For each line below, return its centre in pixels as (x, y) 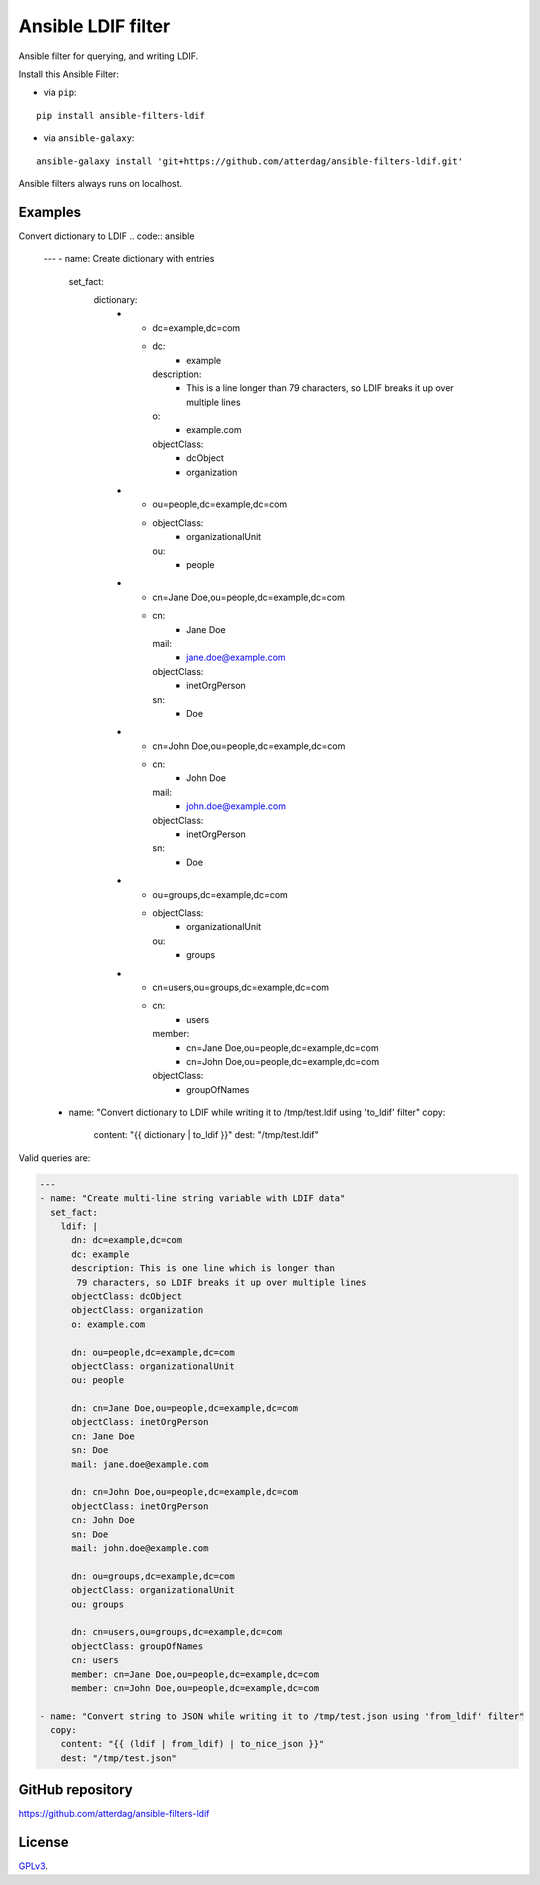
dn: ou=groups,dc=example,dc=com (153, 1576)
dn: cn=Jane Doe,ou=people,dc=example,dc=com (185, 1408)
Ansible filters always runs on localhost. (100, 183)
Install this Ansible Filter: (69, 74)
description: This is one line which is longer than (203, 1268)
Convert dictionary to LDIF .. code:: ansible (106, 236)
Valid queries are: (54, 1157)
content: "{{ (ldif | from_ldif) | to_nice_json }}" (192, 1744)
